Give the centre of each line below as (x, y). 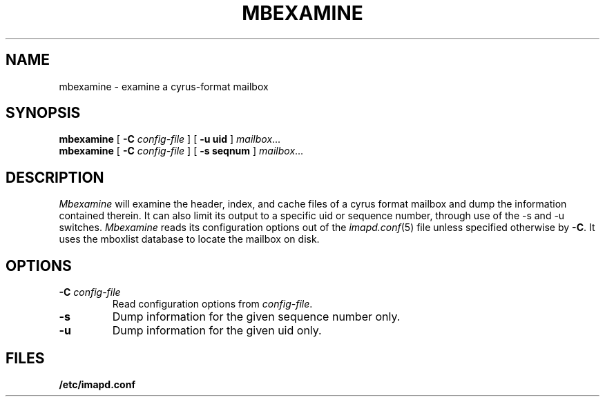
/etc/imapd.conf (97, 384)
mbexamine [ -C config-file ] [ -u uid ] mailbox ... (170, 139)
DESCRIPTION (55, 177)
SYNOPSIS (43, 113)
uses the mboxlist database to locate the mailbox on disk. (189, 239)
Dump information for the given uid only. (217, 331)
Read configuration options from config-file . (212, 304)
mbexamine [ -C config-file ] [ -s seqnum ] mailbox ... (181, 151)
